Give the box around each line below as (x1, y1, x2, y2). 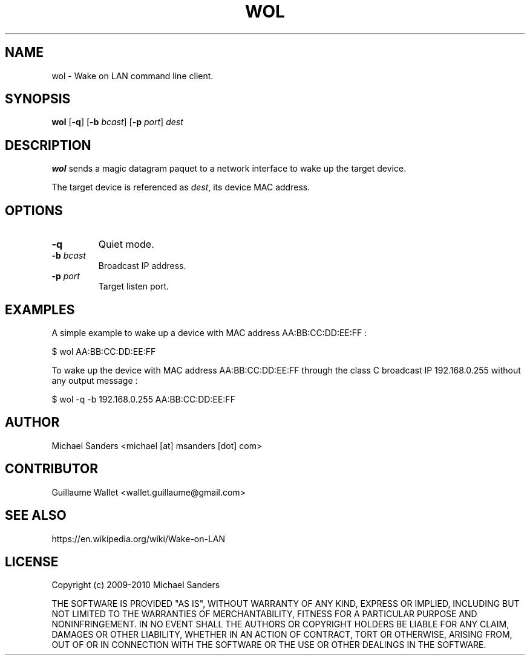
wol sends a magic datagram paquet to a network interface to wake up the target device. (51, 163, 407, 174)
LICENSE (5, 554, 59, 569)
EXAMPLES (5, 302, 75, 317)
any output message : (51, 375, 138, 386)
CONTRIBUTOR (5, 461, 99, 477)
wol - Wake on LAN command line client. (51, 70, 214, 81)
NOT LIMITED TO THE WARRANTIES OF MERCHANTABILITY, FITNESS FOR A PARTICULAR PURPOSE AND (51, 609, 477, 620)
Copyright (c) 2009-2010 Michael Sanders (51, 580, 220, 590)
